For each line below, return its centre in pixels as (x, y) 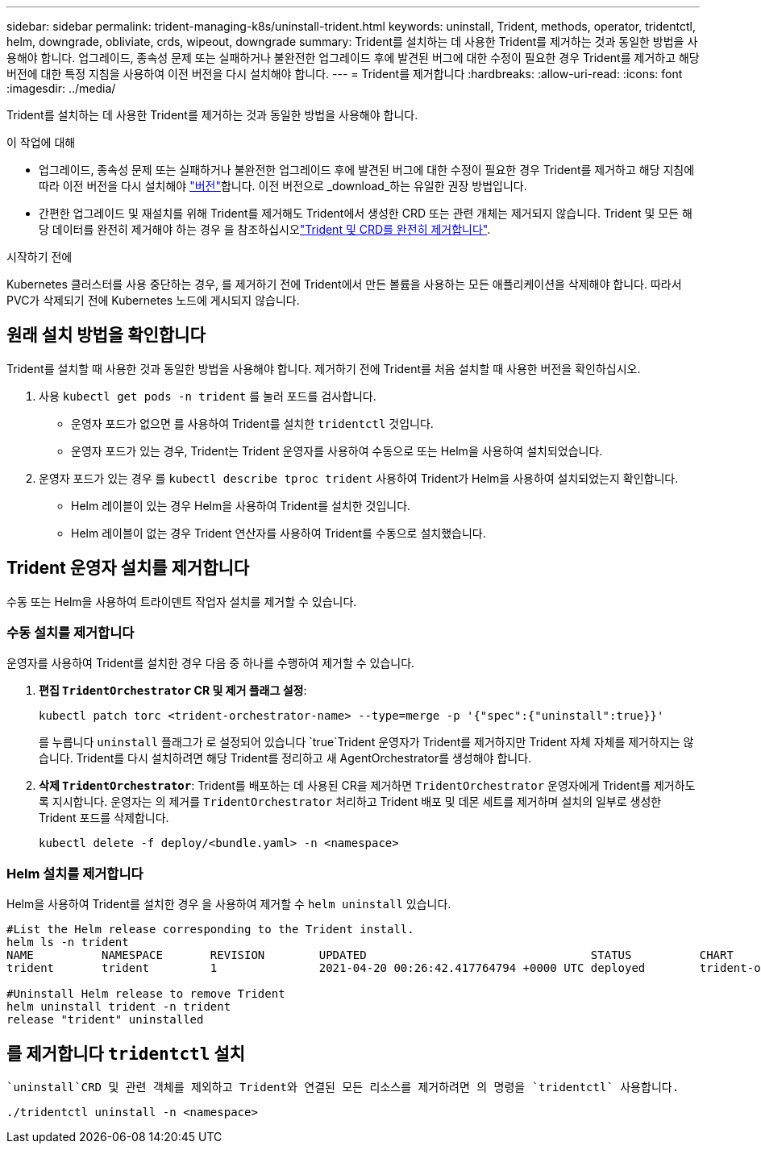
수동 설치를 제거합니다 (71, 633)
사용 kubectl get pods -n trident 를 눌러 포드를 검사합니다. (208, 396)
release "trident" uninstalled (105, 1020)
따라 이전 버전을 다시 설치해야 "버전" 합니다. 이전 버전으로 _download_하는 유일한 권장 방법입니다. (283, 186)
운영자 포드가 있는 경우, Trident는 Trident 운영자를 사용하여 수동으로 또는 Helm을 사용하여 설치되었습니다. (337, 450)
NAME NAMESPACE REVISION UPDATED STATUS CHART (370, 955)
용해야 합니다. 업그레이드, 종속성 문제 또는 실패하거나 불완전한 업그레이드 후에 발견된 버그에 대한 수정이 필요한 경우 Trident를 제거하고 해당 (353, 58)
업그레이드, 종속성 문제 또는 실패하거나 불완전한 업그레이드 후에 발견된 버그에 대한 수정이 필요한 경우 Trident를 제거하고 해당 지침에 (367, 170)
